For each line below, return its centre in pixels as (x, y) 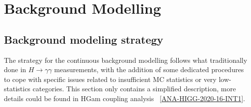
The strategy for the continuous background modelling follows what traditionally (126, 60)
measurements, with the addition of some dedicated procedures (149, 69)
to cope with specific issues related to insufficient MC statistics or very (110, 79)
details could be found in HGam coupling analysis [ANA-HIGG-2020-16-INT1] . (125, 98)
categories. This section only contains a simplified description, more (134, 89)
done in (15, 69)
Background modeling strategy (84, 39)
